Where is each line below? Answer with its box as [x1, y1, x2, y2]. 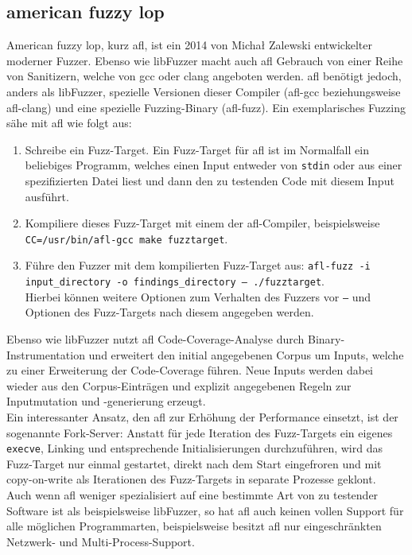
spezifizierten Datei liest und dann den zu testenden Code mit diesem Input [25, 173, 395, 189]
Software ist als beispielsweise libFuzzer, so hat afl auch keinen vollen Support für [6, 502, 404, 518]
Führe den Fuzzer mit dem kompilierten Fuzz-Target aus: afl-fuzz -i [25, 257, 371, 274]
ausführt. [25, 188, 69, 204]
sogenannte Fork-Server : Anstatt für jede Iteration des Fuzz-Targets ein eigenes [6, 424, 393, 441]
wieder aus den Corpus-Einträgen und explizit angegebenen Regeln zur [6, 377, 352, 394]
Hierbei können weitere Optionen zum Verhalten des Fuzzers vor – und [25, 288, 371, 305]
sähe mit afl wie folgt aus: [6, 114, 132, 131]
